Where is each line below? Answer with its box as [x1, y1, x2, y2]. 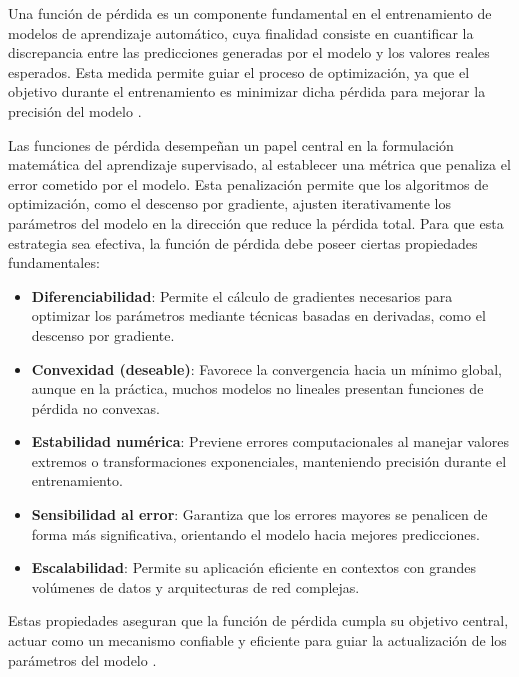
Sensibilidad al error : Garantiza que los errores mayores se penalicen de [31, 504, 488, 525]
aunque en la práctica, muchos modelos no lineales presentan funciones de [31, 378, 484, 399]
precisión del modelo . [8, 100, 142, 121]
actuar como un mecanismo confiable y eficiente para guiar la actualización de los [8, 630, 507, 651]
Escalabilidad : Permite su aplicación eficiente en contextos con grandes [31, 557, 477, 578]
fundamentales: [8, 252, 100, 273]
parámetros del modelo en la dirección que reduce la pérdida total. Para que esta [8, 212, 504, 233]
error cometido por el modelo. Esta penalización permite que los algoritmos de [8, 173, 489, 194]
